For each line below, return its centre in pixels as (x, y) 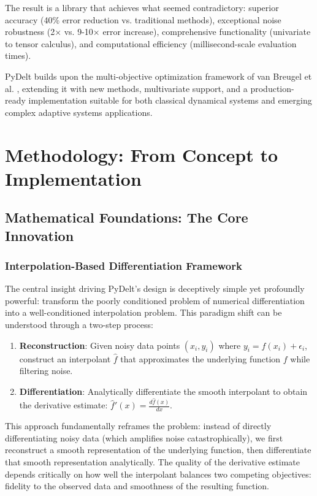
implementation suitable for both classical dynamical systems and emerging (170, 100)
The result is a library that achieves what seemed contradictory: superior (142, 7)
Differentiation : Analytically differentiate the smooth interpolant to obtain (163, 391)
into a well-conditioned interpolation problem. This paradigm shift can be (143, 312)
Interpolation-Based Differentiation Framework (124, 265)
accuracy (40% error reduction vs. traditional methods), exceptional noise (143, 19)
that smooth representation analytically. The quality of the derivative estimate (153, 462)
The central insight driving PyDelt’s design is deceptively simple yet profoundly (155, 288)
